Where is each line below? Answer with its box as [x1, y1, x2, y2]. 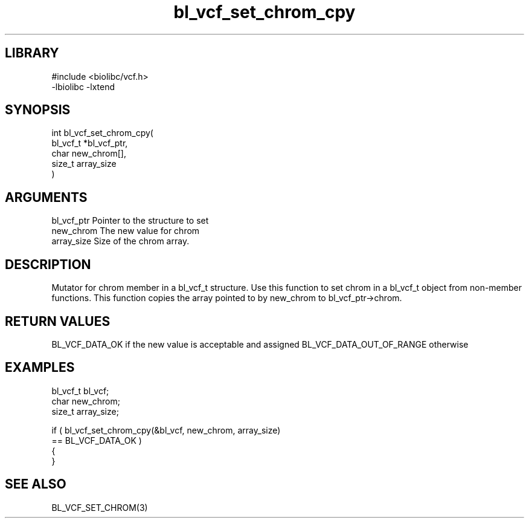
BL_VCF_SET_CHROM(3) [51, 502, 148, 513]
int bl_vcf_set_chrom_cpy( [51, 128, 153, 138]
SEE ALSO [5, 476, 66, 492]
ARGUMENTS [5, 189, 88, 205]
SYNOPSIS [5, 102, 71, 118]
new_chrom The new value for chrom [51, 226, 200, 236]
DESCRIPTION [5, 256, 91, 272]
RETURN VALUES [5, 313, 111, 329]
